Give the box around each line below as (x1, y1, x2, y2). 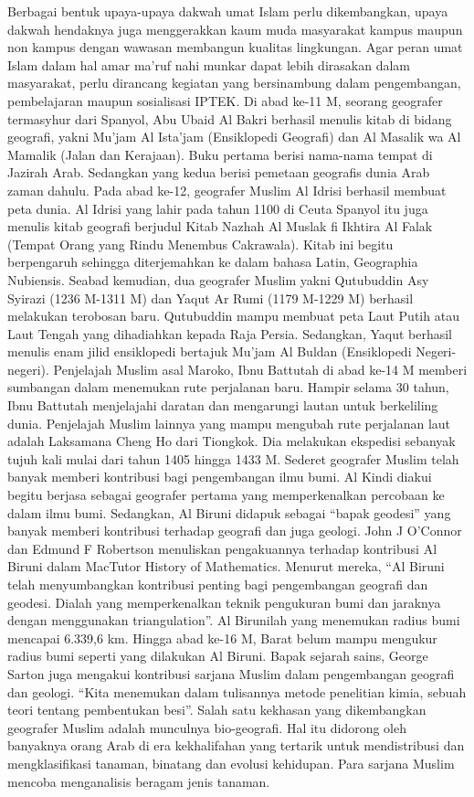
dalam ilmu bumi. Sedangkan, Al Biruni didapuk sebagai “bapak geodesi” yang (7, 503, 451, 522)
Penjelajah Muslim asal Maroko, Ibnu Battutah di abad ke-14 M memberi (53, 359, 468, 378)
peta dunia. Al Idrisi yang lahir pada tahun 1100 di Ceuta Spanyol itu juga (7, 198, 428, 218)
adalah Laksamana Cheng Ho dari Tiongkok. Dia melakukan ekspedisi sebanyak (7, 431, 456, 451)
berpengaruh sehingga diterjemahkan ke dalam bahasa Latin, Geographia (7, 252, 418, 271)
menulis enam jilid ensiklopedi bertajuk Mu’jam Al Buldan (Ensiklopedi (7, 342, 412, 361)
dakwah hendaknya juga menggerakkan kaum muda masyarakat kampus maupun (7, 19, 463, 38)
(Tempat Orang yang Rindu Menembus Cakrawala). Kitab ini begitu (7, 234, 394, 253)
